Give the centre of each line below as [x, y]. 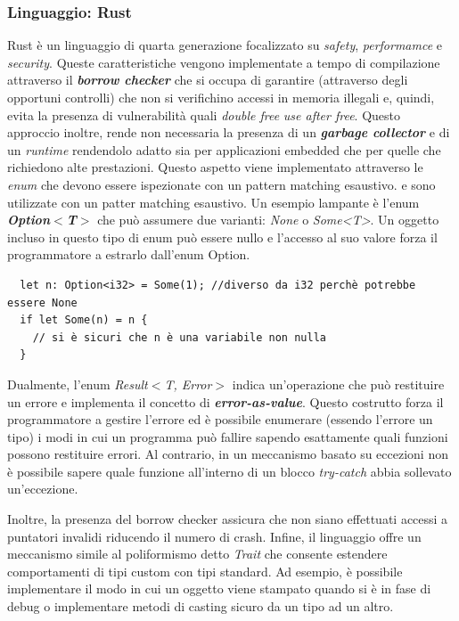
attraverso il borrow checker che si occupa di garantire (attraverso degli [208, 80]
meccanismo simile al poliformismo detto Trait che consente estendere [197, 554]
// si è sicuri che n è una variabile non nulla [179, 337]
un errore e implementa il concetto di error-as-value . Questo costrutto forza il [225, 401]
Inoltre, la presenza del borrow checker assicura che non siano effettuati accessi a [228, 519]
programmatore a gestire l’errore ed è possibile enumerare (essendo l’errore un [220, 419]
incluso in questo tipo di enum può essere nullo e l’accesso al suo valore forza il [222, 237]
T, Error [188, 384]
